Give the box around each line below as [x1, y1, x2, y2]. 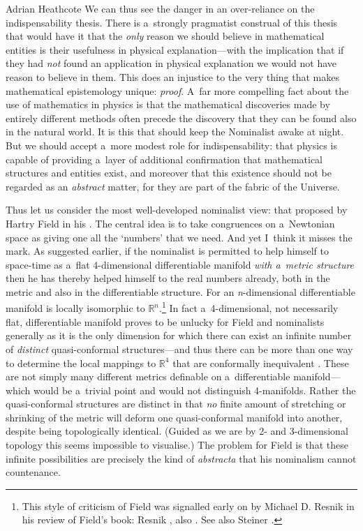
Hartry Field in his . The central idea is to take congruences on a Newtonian [6, 216, 335, 230]
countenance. [6, 465, 61, 479]
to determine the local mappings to [6, 355, 156, 370]
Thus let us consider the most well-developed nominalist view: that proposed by [6, 202, 348, 217]
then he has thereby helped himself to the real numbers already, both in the [6, 271, 330, 285]
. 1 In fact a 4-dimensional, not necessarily [159, 299, 339, 315]
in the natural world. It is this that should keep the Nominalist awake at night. [6, 124, 344, 139]
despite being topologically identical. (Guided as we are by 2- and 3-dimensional [6, 424, 348, 438]
